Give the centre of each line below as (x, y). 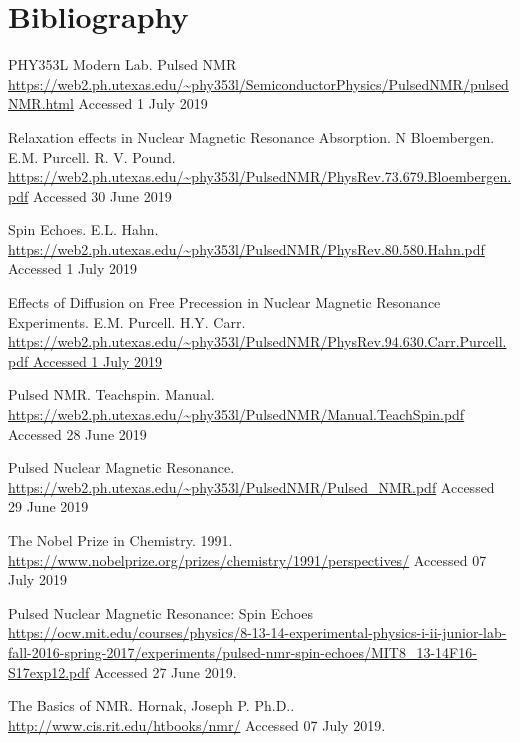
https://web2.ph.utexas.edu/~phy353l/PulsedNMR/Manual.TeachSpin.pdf (236, 414)
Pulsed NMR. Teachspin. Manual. (111, 394)
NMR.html (41, 103)
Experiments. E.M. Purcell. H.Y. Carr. (127, 321)
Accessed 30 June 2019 (102, 195)
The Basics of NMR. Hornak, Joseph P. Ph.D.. (151, 705)
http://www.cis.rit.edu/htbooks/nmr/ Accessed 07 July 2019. (197, 724)
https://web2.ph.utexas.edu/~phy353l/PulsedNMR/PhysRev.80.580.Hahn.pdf (246, 248)
